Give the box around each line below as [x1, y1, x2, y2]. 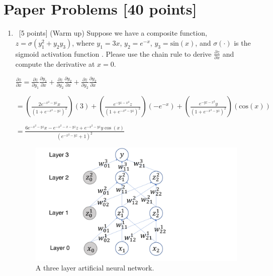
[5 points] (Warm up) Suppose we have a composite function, [19, 28, 207, 38]
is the [234, 37, 251, 48]
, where [72, 37, 95, 48]
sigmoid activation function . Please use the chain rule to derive [15, 48, 212, 59]
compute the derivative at [15, 59, 95, 69]
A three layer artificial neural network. [35, 262, 154, 273]
